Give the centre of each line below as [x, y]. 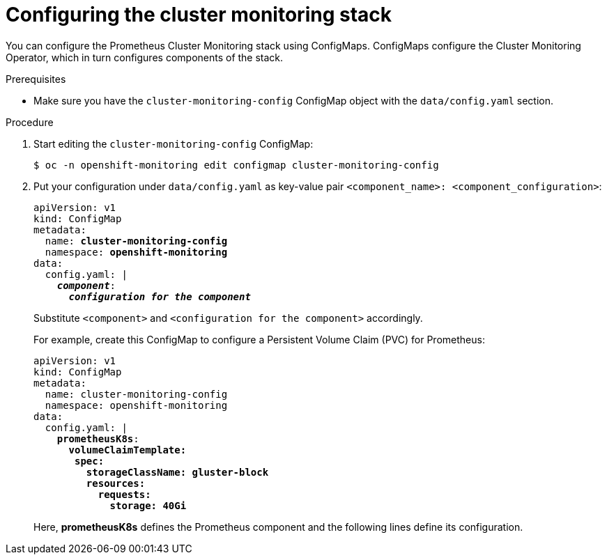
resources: [116, 483]
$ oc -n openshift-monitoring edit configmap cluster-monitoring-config [236, 165]
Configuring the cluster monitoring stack [199, 15]
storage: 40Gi [148, 505]
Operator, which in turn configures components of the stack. [145, 57]
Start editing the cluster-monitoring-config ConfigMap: [174, 143]
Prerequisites [36, 79]
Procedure [30, 122]
